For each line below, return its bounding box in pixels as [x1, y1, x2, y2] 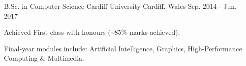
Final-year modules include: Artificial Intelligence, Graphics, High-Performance [4, 43, 242, 53]
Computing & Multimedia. [4, 53, 84, 63]
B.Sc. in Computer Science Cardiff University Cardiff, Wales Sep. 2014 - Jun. [4, 1, 237, 11]
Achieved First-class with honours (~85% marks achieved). [4, 27, 180, 37]
